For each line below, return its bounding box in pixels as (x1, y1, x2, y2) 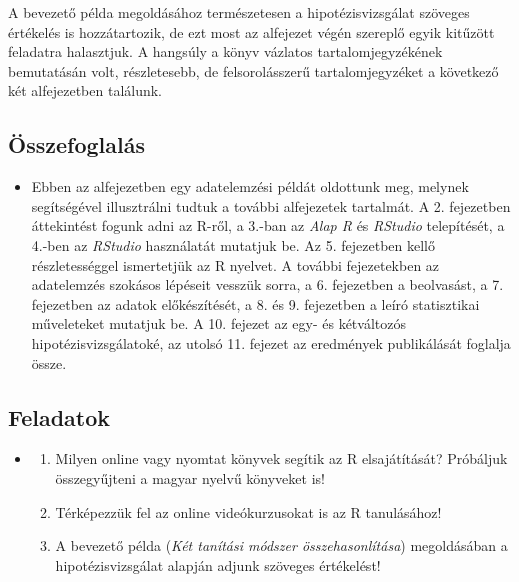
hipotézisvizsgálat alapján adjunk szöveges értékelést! (55, 554, 381, 575)
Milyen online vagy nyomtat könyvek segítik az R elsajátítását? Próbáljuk (55, 448, 508, 469)
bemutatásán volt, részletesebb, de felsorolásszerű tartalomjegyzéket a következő (8, 60, 499, 81)
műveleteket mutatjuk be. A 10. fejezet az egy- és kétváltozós (31, 313, 406, 334)
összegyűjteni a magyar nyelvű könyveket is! (55, 467, 325, 488)
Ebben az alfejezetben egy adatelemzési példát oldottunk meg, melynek (31, 176, 469, 197)
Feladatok (8, 401, 111, 432)
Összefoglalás (8, 129, 145, 160)
